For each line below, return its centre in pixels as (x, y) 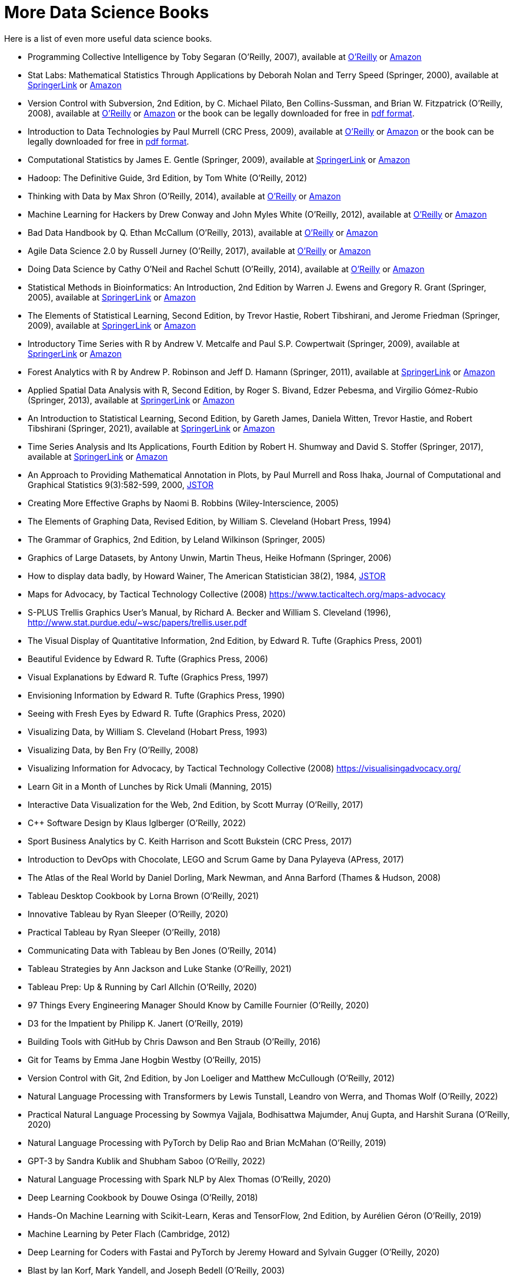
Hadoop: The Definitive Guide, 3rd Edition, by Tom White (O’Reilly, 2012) (168, 178)
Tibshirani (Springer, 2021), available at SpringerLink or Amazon (151, 428)
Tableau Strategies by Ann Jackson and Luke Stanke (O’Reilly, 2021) (160, 968)
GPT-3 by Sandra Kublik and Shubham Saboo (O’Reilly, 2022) (146, 1161)
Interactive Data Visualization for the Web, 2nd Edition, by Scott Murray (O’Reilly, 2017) (196, 804)
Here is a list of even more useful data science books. (108, 38)
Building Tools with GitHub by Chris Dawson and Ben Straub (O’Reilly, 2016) (174, 1041)
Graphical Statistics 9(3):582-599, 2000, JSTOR (121, 484)
